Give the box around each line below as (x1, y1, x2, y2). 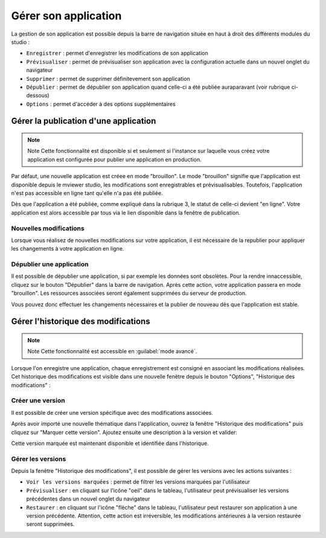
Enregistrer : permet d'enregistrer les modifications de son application (26, 50, 208, 57)
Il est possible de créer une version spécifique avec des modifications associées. (11, 409, 214, 416)
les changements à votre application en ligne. (11, 245, 124, 252)
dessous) (26, 92, 50, 99)
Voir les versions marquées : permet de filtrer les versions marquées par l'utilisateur (26, 478, 251, 485)
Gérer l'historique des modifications (11, 316, 150, 327)
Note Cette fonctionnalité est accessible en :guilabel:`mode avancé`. (27, 348, 197, 355)
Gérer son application (11, 9, 122, 22)
